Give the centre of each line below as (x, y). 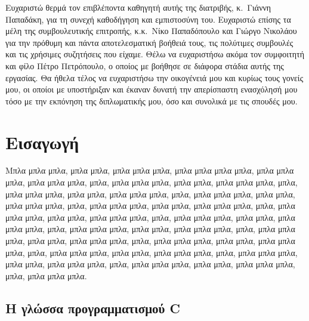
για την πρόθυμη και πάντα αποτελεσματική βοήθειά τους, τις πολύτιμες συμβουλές (149, 42)
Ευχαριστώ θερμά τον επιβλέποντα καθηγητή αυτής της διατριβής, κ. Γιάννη (138, 7)
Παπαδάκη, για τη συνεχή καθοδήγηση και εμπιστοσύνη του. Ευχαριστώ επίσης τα (148, 19)
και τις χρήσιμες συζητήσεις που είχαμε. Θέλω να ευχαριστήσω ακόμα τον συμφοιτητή (155, 54)
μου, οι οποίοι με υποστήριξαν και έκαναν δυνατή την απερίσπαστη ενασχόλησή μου (152, 89)
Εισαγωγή (42, 142)
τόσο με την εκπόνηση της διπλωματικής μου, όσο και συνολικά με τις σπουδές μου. (152, 101)
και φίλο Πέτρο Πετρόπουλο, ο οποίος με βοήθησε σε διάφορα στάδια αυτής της (145, 65)
